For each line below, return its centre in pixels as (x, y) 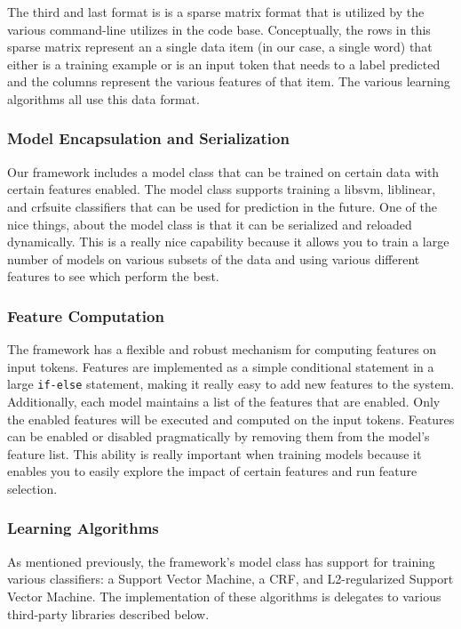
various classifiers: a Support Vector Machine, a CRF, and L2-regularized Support (230, 579)
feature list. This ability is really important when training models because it (215, 453)
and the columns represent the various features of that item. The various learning (229, 81)
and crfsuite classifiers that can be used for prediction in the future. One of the (222, 206)
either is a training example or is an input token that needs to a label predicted (224, 64)
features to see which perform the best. (113, 276)
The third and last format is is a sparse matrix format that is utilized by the (216, 12)
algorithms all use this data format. (103, 98)
